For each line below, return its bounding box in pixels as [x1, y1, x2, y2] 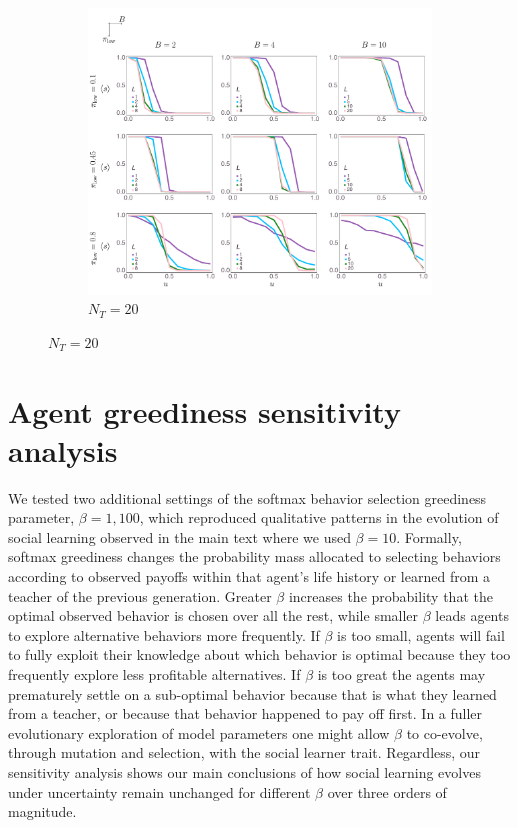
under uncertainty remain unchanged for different [8, 781, 311, 802]
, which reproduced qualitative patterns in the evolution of [139, 507, 499, 528]
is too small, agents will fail [337, 624, 505, 645]
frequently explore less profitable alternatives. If [8, 663, 301, 684]
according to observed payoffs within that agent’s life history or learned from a [8, 566, 490, 587]
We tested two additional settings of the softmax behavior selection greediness [8, 487, 487, 508]
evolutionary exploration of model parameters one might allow [8, 722, 390, 743]
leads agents [435, 605, 509, 626]
